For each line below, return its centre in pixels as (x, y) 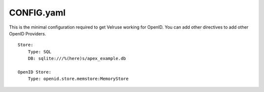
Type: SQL (39, 52)
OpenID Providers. (28, 33)
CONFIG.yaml (37, 13)
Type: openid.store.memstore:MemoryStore (78, 79)
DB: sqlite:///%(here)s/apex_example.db (77, 59)
